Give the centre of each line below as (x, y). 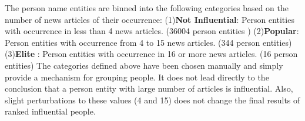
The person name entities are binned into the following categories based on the (147, 8)
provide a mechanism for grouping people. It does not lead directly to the (137, 77)
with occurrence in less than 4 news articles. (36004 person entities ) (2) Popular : (152, 31)
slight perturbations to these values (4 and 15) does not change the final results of (152, 100)
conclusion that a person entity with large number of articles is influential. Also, (149, 88)
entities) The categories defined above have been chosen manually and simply (144, 65)
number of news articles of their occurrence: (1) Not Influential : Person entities (150, 19)
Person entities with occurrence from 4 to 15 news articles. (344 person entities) (148, 42)
